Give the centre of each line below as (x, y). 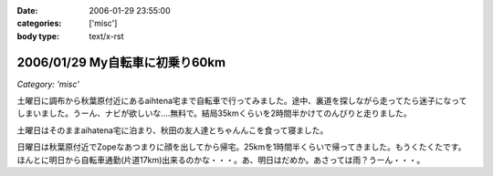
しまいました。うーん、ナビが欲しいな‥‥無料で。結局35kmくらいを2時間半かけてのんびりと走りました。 (215, 113)
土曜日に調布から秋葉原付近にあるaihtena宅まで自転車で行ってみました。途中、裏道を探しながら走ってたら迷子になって (242, 101)
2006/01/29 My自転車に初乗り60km (121, 62)
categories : (39, 24)
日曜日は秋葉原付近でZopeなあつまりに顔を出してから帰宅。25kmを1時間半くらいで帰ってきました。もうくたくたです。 (241, 147)
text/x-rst (106, 36)
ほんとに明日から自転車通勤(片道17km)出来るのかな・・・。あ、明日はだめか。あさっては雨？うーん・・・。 (221, 160)
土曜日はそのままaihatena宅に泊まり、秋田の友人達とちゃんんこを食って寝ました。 (173, 130)
